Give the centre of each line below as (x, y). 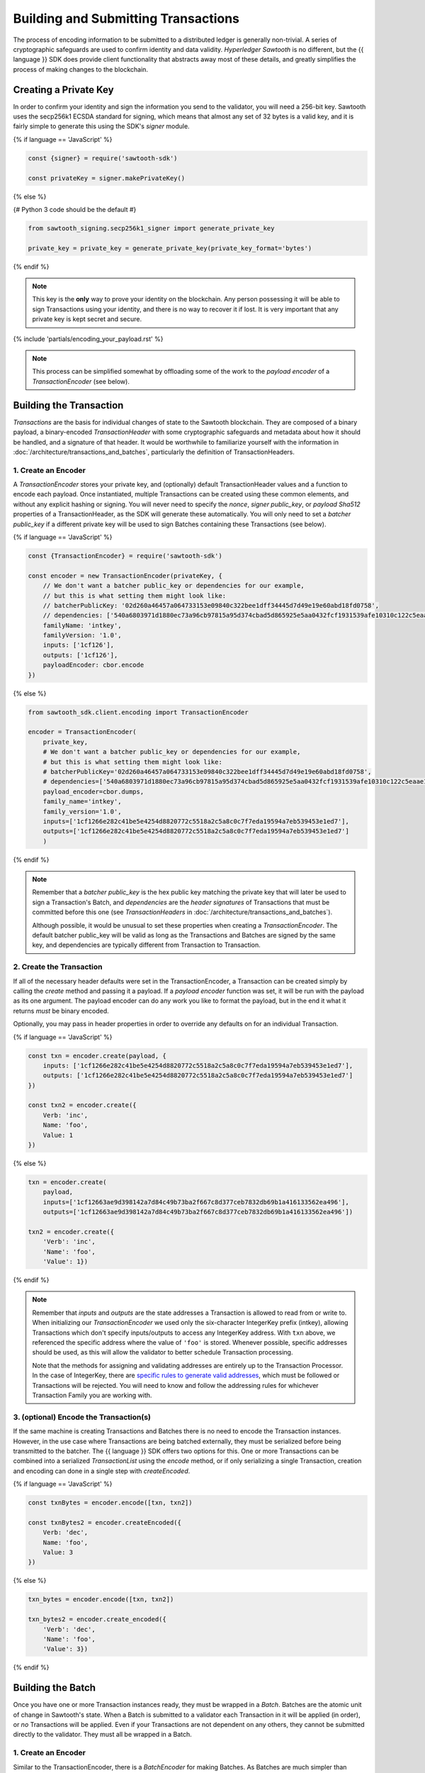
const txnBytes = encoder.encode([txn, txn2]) (110, 1503)
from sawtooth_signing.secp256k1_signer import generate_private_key (151, 228)
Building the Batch (54, 1688)
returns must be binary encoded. (61, 1011)
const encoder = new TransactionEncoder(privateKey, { (125, 576)
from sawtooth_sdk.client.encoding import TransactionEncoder (138, 712)
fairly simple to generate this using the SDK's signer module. (102, 126)
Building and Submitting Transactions (126, 18)
